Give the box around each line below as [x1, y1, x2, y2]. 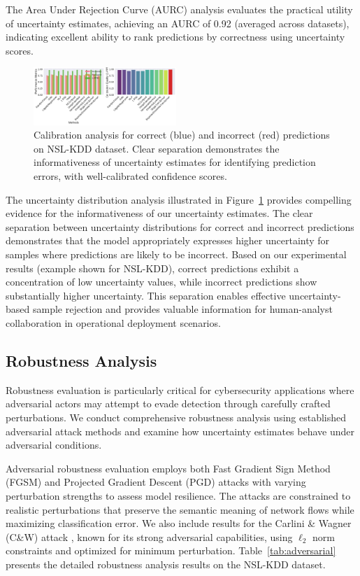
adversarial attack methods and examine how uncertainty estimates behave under [6, 423, 354, 438]
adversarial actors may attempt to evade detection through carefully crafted [6, 396, 331, 411]
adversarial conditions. [6, 437, 102, 452]
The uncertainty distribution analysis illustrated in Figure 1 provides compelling [6, 192, 352, 206]
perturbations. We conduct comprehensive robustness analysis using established [6, 409, 347, 424]
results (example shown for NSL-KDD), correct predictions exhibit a [6, 260, 299, 275]
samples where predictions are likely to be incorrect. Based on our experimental [6, 246, 347, 261]
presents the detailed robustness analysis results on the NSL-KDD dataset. [6, 556, 326, 571]
